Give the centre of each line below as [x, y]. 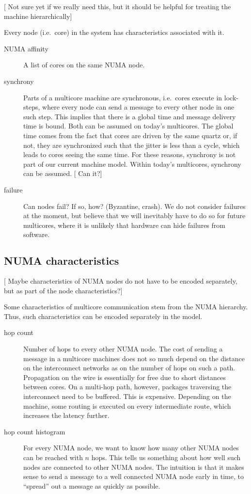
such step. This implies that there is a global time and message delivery [130, 116]
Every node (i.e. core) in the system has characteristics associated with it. [114, 32]
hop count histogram [35, 431]
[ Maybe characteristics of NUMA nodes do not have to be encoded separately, [121, 281]
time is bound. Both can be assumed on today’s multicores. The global [128, 126]
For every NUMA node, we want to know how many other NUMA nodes [131, 448]
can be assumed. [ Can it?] [63, 173]
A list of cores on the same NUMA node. [84, 65]
